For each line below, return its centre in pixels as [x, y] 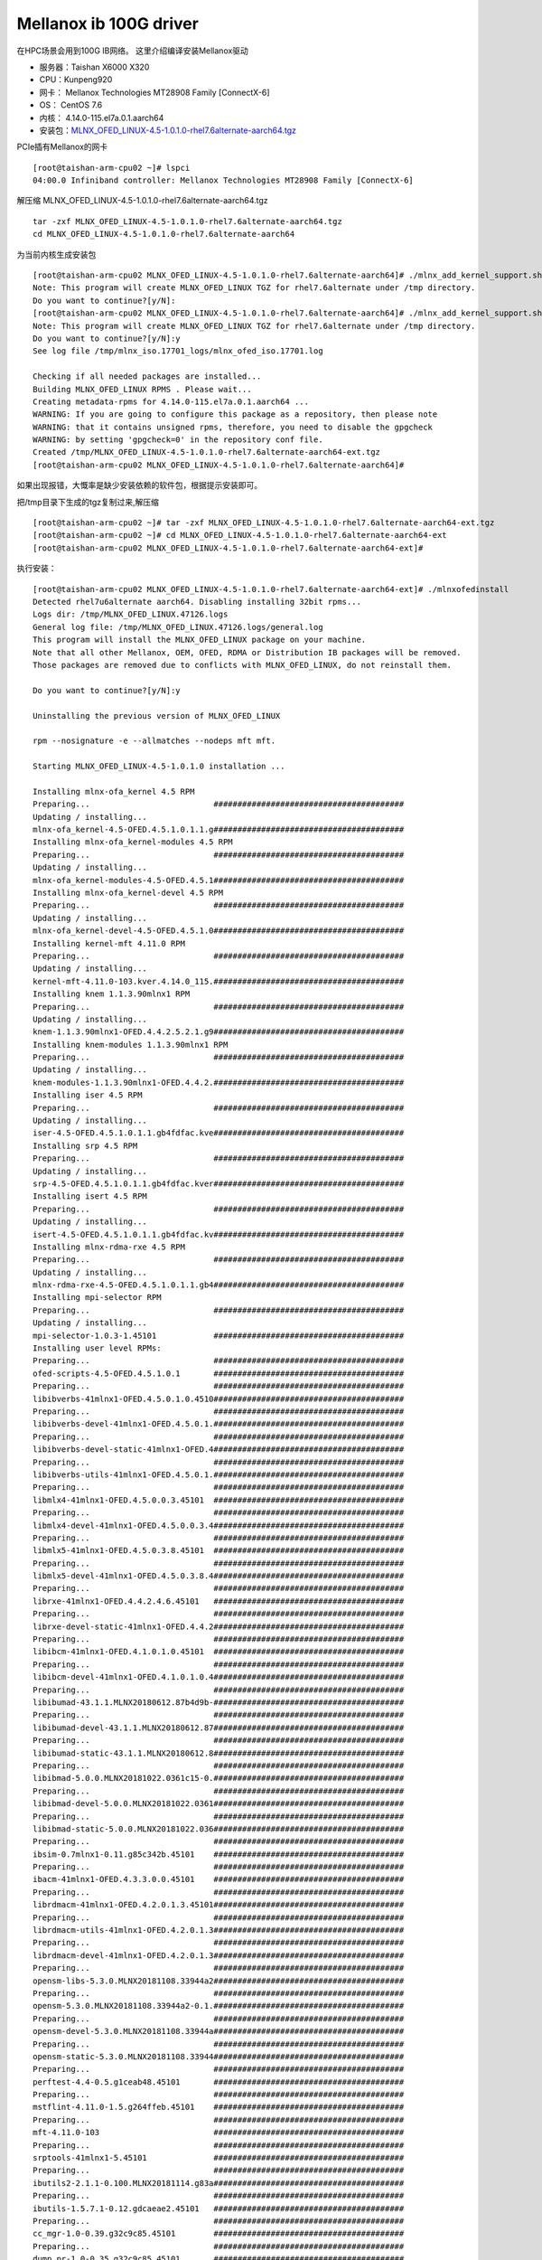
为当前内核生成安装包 [56, 254]
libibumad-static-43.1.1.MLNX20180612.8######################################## [219, 1753]
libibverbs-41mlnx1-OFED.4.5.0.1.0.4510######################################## [219, 1398]
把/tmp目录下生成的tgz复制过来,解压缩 [88, 502]
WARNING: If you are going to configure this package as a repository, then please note [235, 414]
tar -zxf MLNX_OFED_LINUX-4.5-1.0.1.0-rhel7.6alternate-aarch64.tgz [187, 221]
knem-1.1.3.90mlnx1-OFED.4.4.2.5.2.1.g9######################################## [219, 1032]
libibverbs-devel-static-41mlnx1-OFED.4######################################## [219, 1450]
